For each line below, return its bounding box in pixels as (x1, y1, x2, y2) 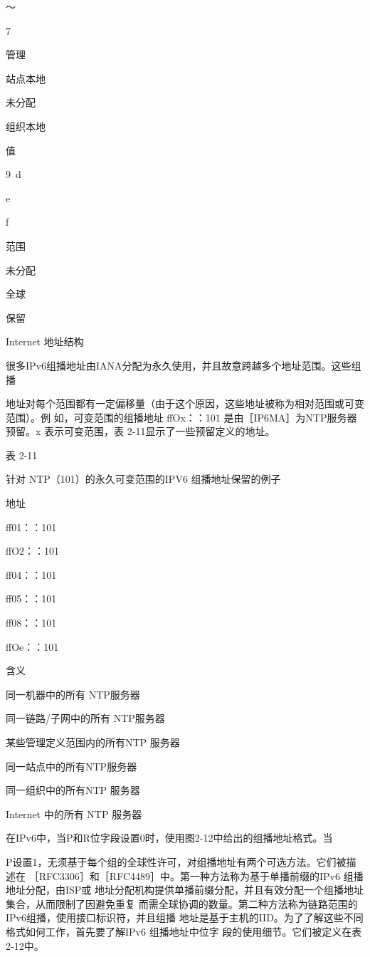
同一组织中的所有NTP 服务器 (6, 783, 140, 797)
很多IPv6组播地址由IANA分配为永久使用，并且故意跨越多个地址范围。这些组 (6, 357, 361, 372)
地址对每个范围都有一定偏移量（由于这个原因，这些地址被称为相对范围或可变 (6, 396, 364, 411)
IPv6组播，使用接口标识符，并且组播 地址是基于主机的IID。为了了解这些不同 (6, 910, 364, 925)
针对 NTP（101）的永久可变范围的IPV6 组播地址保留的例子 (6, 471, 281, 486)
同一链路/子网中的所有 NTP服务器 (6, 711, 165, 726)
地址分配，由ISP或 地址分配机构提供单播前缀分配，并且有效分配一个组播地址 (6, 882, 364, 897)
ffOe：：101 (6, 639, 59, 654)
